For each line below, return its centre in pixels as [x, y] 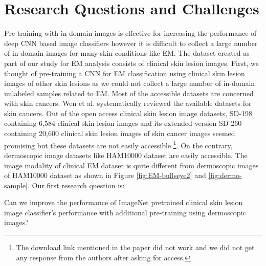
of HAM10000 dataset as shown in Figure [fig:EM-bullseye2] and [105, 175]
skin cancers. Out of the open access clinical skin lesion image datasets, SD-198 [128, 113]
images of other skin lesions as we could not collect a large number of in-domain [130, 83]
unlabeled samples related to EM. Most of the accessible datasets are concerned [129, 93]
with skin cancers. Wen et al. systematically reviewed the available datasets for [128, 103]
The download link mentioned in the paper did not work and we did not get [135, 247]
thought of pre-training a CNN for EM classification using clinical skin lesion [125, 73]
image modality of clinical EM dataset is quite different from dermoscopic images [131, 165]
